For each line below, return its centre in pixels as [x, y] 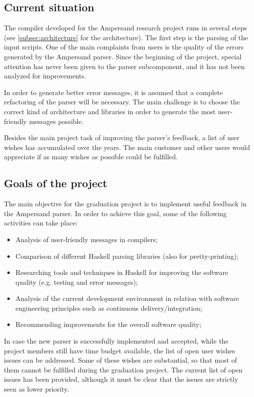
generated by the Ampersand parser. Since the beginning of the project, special [123, 56]
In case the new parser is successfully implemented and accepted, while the [116, 341]
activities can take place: [41, 223]
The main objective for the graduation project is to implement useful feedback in [125, 204]
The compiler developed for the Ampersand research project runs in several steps [126, 28]
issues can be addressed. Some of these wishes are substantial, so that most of [121, 360]
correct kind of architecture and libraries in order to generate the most [110, 111]
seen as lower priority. [36, 389]
